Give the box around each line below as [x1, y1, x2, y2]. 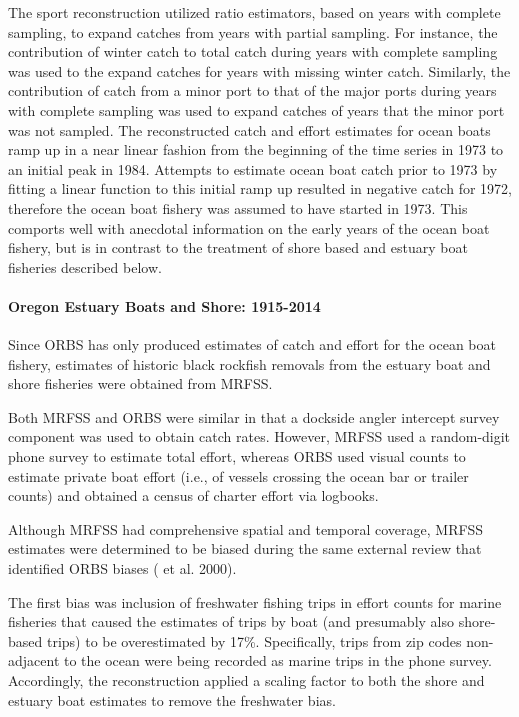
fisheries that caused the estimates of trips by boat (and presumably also [8, 611, 454, 632]
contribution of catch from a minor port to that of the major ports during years [8, 80, 497, 101]
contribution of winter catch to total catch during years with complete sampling [8, 41, 498, 62]
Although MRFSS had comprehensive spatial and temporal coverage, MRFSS [8, 518, 484, 539]
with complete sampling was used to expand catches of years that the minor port [8, 99, 505, 120]
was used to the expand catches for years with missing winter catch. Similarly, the [8, 60, 511, 81]
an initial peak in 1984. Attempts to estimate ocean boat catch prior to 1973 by [8, 158, 498, 179]
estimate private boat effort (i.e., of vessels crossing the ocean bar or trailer [8, 465, 469, 486]
